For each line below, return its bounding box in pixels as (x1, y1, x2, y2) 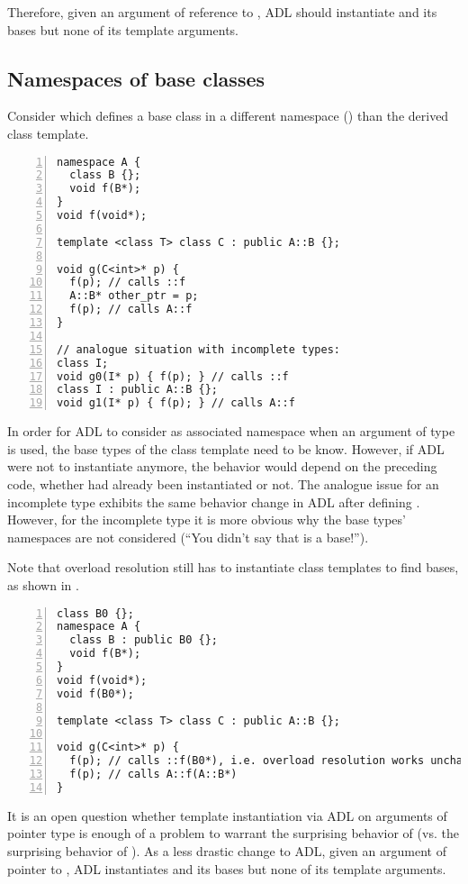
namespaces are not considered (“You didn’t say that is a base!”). (7, 527, 369, 546)
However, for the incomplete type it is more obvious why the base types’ (7, 510, 406, 529)
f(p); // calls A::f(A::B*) (69, 768, 238, 781)
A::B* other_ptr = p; (69, 289, 199, 303)
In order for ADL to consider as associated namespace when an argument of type (7, 422, 455, 441)
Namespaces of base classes (7, 64, 265, 92)
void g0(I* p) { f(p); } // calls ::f (57, 369, 289, 383)
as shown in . (7, 575, 79, 594)
